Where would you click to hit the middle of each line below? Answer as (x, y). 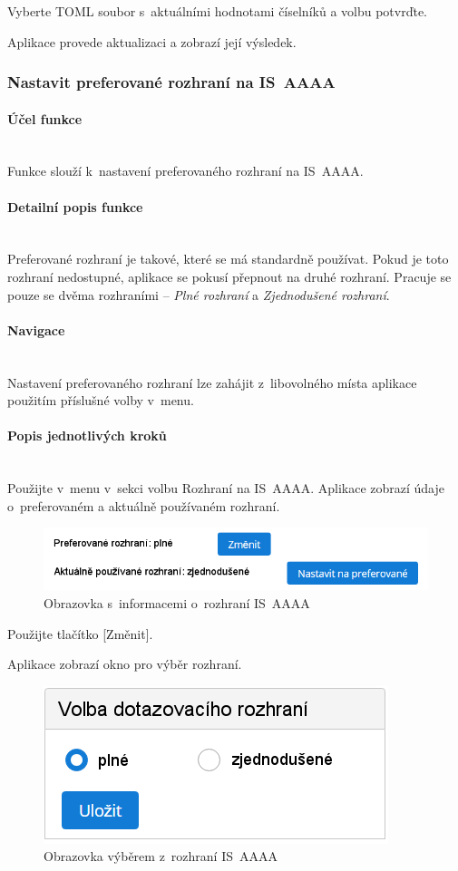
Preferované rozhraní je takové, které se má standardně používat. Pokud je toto (228, 259)
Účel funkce (45, 118)
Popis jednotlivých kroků (87, 435)
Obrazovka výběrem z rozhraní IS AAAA (161, 856)
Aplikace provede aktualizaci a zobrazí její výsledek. (152, 41)
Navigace (36, 329)
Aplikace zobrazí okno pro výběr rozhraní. (125, 664)
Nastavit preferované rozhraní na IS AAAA (171, 82)
